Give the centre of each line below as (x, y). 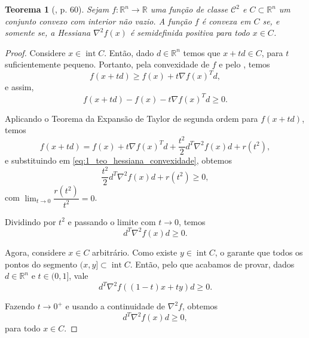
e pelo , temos (244, 64)
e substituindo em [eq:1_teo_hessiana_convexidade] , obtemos (118, 160)
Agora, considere (35, 252)
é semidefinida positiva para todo (190, 33)
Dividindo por (30, 221)
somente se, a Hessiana (48, 33)
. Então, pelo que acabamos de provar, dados (212, 264)
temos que (202, 52)
